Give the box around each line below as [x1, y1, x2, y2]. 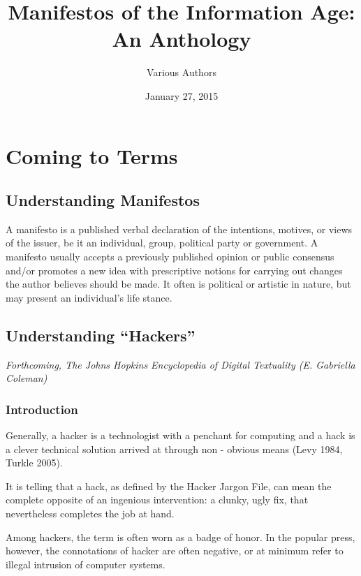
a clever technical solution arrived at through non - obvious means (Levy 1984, [6, 441, 343, 456]
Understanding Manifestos [6, 189, 200, 211]
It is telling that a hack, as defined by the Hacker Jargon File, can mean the [6, 478, 332, 493]
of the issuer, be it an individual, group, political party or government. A [6, 235, 318, 250]
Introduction [6, 400, 78, 418]
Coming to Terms [6, 141, 178, 170]
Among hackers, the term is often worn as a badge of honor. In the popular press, [6, 529, 355, 544]
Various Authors [147, 65, 216, 80]
